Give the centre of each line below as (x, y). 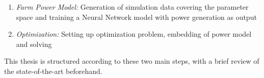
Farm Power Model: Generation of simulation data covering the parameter (132, 7)
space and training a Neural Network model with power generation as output (136, 17)
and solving (34, 44)
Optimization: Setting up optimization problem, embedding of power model (134, 34)
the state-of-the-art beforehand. (53, 71)
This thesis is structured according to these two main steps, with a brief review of (132, 61)
